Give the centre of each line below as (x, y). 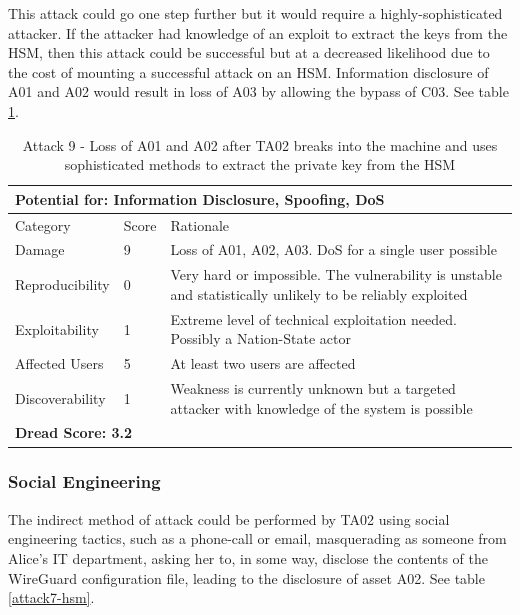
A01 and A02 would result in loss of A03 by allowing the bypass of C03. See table (258, 91)
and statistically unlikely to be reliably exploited (319, 293)
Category (43, 224)
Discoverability (60, 397)
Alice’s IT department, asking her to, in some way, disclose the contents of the (248, 557)
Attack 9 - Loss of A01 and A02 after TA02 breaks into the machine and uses (260, 144)
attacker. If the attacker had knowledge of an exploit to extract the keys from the (258, 32)
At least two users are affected (263, 363)
